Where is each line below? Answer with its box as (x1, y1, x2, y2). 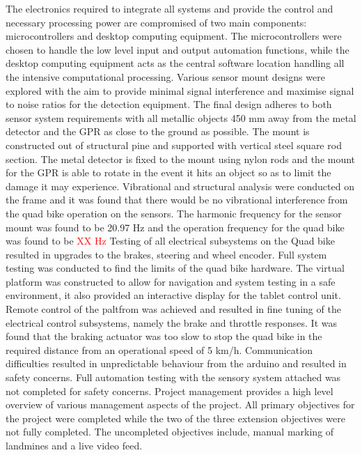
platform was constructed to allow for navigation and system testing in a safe (6, 274, 336, 288)
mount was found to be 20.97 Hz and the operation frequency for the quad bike (6, 219, 345, 234)
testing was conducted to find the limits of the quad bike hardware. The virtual (6, 261, 345, 275)
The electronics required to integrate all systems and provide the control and (6, 1, 333, 15)
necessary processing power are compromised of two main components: (6, 15, 307, 29)
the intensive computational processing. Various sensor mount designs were (6, 69, 325, 84)
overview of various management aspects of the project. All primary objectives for (6, 397, 355, 412)
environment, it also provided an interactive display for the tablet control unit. (6, 288, 341, 302)
